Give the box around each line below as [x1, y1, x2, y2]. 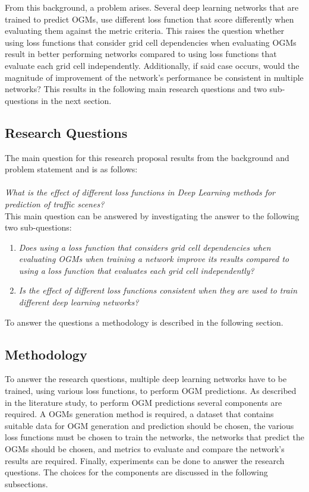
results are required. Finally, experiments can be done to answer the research [5, 454, 285, 466]
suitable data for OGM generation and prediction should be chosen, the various [5, 419, 294, 431]
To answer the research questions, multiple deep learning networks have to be [5, 373, 287, 385]
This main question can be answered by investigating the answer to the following [5, 209, 299, 222]
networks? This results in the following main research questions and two [5, 83, 267, 95]
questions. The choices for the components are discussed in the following [5, 466, 268, 478]
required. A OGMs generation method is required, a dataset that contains [5, 408, 274, 420]
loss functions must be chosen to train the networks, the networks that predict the [5, 431, 304, 443]
